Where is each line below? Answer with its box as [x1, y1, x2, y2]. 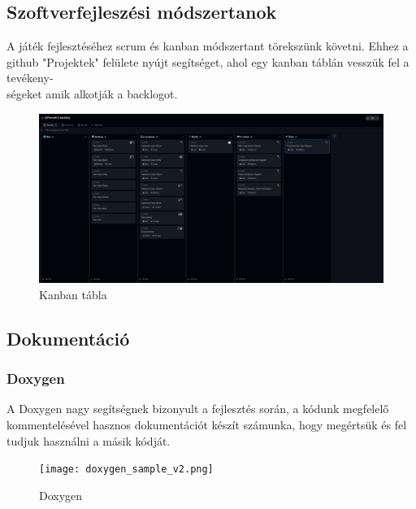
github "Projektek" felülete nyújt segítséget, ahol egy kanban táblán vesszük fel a [6, 53, 409, 70]
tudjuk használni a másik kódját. [6, 432, 171, 449]
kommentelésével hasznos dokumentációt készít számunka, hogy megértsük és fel [6, 416, 407, 433]
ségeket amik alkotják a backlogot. [6, 85, 178, 102]
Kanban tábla [39, 285, 107, 302]
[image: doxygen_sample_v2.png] [39, 463, 214, 476]
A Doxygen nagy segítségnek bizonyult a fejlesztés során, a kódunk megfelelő [6, 400, 389, 417]
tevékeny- [6, 69, 54, 86]
